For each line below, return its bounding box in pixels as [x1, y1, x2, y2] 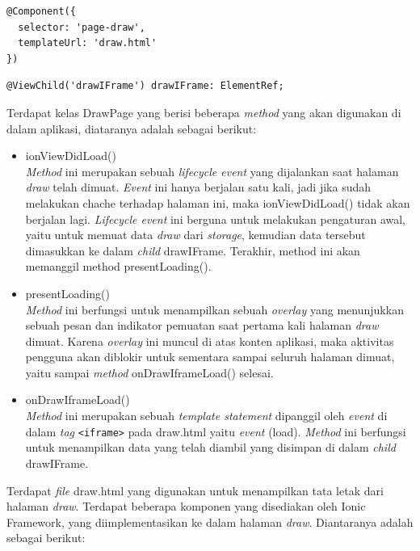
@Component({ [6, 6, 76, 17]
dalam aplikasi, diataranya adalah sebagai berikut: [6, 120, 257, 137]
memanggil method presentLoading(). [25, 258, 212, 275]
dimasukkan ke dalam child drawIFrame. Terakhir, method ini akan [25, 242, 360, 259]
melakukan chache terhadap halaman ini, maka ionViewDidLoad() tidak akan [25, 194, 410, 211]
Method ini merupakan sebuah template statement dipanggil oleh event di [25, 407, 388, 424]
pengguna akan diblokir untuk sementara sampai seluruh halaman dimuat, [25, 348, 395, 365]
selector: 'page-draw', [18, 21, 145, 33]
